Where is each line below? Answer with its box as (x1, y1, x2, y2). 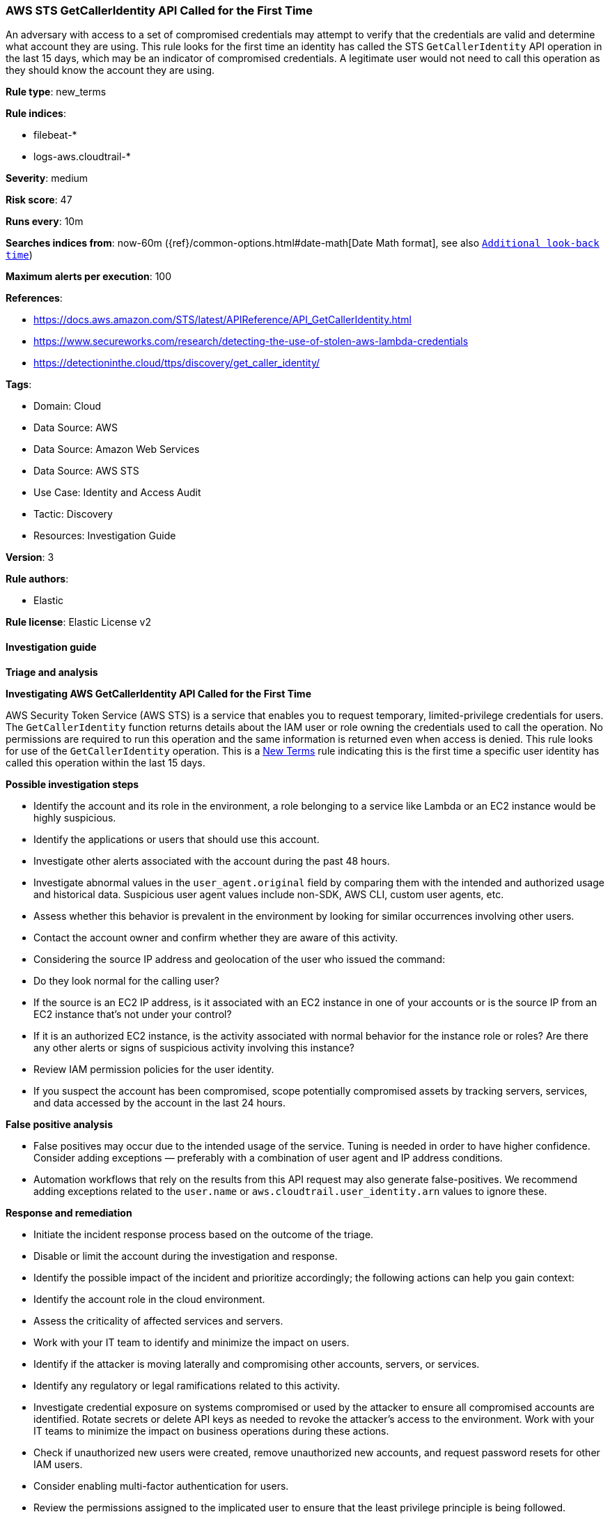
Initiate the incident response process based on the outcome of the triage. (33, 1228, 374, 1240)
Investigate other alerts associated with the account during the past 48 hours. (33, 854, 390, 867)
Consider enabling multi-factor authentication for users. (33, 1479, 289, 1492)
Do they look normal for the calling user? (33, 974, 219, 987)
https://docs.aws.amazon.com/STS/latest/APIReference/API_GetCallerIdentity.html (33, 314, 412, 326)
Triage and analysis (6, 665, 98, 678)
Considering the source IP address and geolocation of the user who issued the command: (33, 953, 446, 965)
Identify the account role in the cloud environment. (33, 1293, 265, 1305)
